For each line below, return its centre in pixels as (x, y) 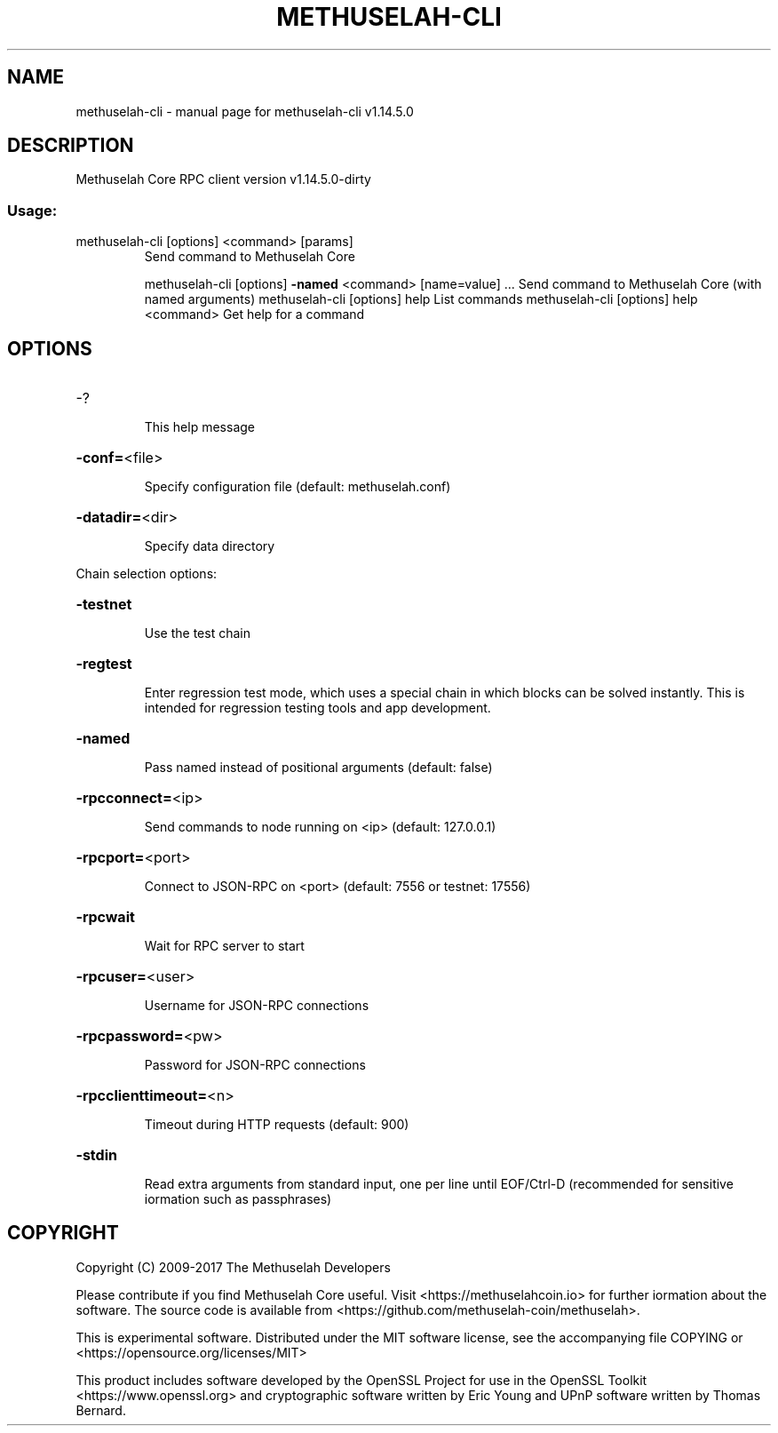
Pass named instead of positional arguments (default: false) (318, 768)
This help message (199, 427)
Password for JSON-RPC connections (255, 1065)
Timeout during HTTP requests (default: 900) (277, 1125)
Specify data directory (210, 546)
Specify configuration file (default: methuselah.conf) (298, 487)
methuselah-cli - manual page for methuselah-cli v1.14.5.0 (245, 111)
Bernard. (101, 1410)
